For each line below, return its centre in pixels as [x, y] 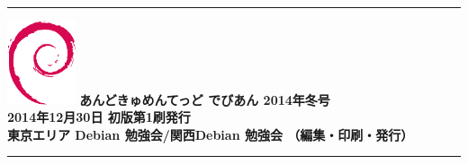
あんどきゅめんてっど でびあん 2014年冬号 [205, 99]
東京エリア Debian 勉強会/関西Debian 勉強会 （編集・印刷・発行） [211, 134]
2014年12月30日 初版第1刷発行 [99, 117]
